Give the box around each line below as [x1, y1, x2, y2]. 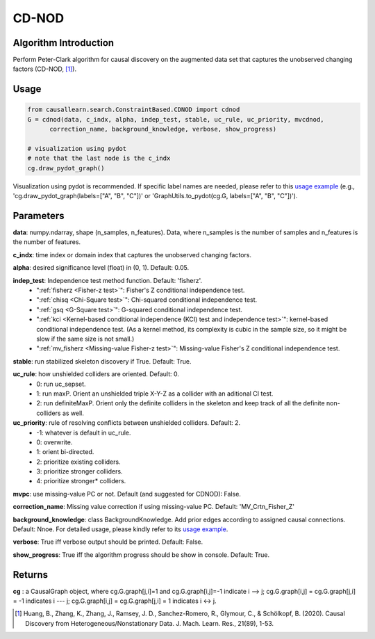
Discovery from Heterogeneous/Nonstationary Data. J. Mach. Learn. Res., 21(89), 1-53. [25, 619, 274, 627]
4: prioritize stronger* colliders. [36, 477, 126, 485]
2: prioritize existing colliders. [36, 458, 121, 466]
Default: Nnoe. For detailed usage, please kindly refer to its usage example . [12, 525, 228, 533]
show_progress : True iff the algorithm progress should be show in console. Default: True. [12, 550, 270, 559]
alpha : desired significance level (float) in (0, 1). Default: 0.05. [12, 264, 190, 272]
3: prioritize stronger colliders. [36, 467, 123, 476]
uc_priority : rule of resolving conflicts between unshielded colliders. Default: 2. [12, 419, 241, 427]
